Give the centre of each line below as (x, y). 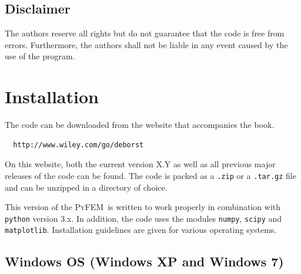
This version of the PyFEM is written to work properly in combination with (143, 207)
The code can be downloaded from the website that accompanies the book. (140, 125)
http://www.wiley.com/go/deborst (78, 145)
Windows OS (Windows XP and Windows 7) (144, 261)
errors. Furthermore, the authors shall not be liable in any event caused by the (146, 44)
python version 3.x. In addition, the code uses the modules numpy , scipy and (143, 218)
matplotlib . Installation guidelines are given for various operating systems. (141, 230)
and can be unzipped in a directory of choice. (86, 187)
